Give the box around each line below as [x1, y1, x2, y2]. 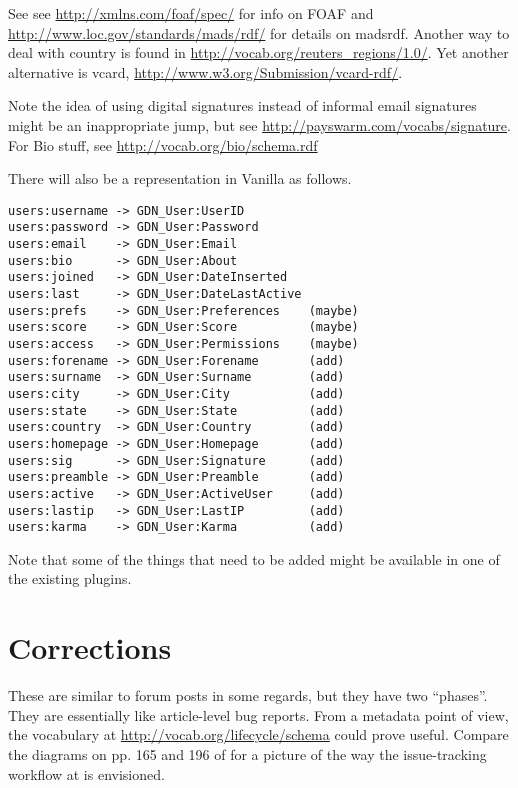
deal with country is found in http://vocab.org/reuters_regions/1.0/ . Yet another [8, 42, 509, 63]
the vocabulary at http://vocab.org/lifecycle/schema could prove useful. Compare [8, 724, 509, 745]
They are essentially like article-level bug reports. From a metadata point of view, [8, 704, 509, 725]
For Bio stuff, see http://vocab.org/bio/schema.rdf [8, 134, 318, 155]
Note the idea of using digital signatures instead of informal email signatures [8, 95, 477, 116]
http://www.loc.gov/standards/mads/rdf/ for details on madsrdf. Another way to [8, 22, 510, 43]
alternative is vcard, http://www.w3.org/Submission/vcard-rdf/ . [8, 61, 403, 82]
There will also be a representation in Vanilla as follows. [8, 168, 352, 189]
